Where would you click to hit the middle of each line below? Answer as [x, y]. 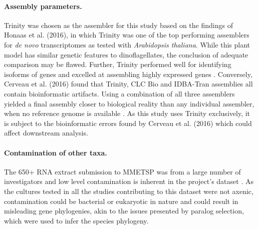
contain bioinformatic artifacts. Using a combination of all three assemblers [119, 93]
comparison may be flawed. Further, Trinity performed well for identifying [118, 64]
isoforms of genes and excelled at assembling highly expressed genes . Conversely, [128, 74]
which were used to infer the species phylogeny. [76, 220]
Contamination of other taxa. [56, 152]
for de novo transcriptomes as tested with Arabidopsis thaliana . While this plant [127, 44]
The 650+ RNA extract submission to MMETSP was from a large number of [122, 171]
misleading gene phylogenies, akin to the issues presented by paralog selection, [124, 211]
